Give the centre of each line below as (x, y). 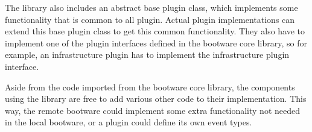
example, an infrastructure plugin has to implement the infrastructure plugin (147, 55)
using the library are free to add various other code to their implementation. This (156, 99)
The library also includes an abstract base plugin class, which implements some (151, 7)
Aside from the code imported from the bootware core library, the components (150, 86)
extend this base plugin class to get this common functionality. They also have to (155, 31)
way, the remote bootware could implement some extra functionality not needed (153, 110)
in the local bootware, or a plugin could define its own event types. (129, 122)
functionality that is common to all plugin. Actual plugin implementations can (150, 19)
